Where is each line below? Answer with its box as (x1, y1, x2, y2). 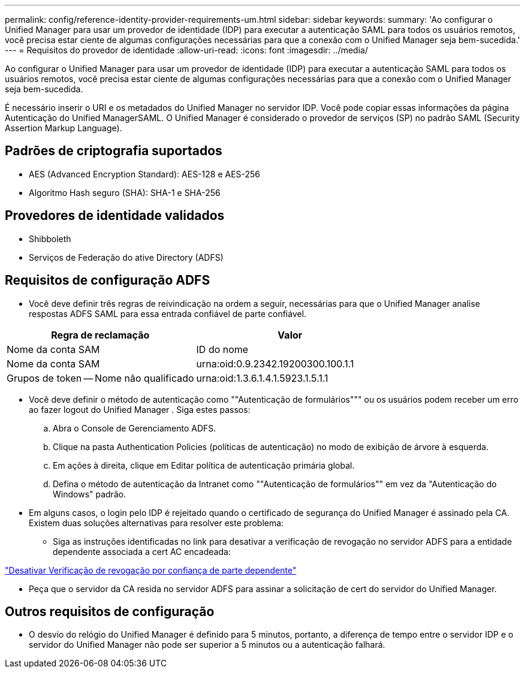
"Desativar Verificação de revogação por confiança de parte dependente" (5, 565, 297, 575)
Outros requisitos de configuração (5, 603, 215, 619)
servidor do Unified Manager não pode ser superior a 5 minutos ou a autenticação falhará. (29, 639, 385, 650)
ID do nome (196, 343, 249, 355)
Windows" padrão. (53, 488, 126, 499)
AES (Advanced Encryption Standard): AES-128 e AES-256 (29, 168, 261, 179)
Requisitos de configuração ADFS (5, 273, 210, 288)
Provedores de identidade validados (5, 208, 225, 224)
